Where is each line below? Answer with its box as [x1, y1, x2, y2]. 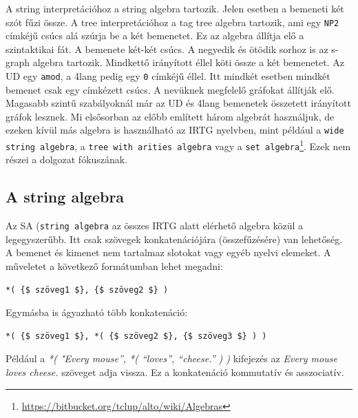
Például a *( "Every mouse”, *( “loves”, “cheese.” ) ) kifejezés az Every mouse [6, 351, 337, 366]
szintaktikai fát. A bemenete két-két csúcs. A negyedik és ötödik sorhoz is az [6, 41, 328, 56]
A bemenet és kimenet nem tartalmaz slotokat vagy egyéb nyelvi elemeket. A [6, 245, 331, 260]
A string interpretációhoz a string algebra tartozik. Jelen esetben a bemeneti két [6, 1, 344, 15]
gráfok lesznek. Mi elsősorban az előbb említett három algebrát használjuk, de [6, 109, 335, 123]
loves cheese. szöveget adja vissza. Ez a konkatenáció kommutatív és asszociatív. [6, 365, 344, 379]
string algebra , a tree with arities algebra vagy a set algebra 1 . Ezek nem [6, 137, 351, 153]
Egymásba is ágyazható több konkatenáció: [6, 305, 188, 320]
